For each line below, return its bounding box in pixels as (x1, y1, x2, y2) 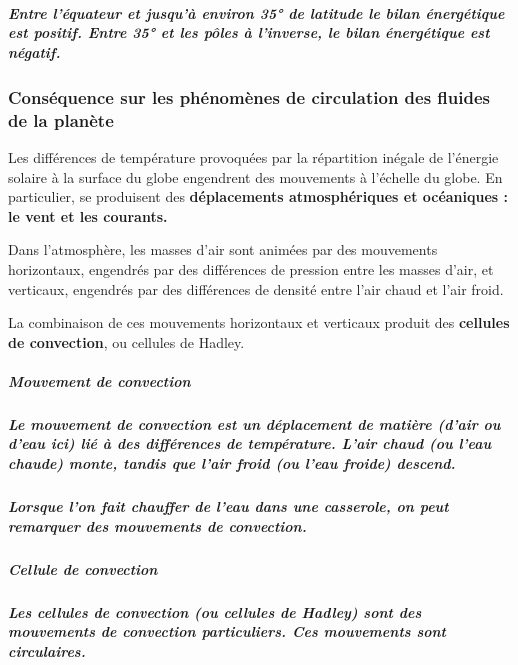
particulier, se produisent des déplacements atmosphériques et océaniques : (8, 186, 509, 207)
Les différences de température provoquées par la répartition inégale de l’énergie (8, 146, 499, 167)
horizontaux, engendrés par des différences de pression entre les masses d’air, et (8, 258, 494, 279)
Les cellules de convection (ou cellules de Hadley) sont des (8, 601, 422, 622)
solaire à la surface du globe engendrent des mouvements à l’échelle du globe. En (8, 166, 503, 187)
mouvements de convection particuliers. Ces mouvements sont (8, 621, 446, 642)
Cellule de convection (8, 558, 158, 579)
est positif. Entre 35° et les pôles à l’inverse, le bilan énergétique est (8, 22, 490, 43)
